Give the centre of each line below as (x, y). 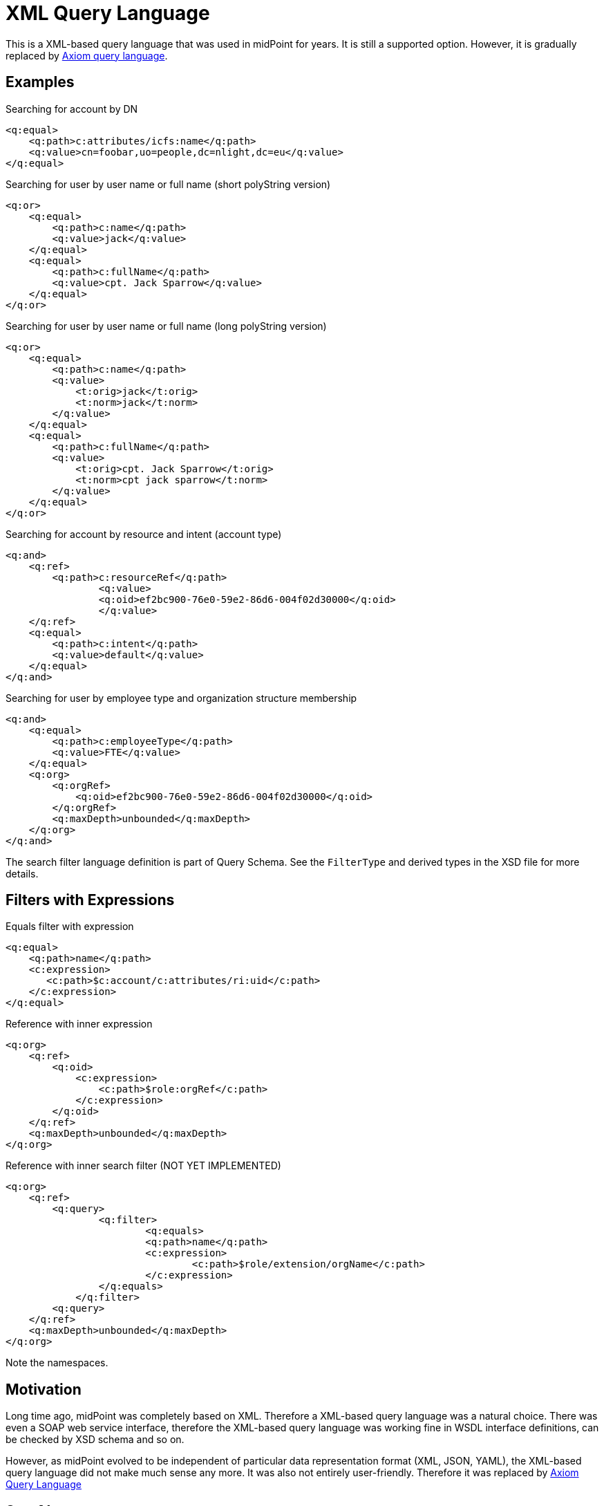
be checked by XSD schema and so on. (95, 1440)
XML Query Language (108, 13)
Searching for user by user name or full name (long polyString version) (166, 326)
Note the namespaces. (57, 1363)
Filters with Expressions (90, 900)
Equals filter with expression (70, 927)
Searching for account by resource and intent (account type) (144, 534)
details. (22, 873)
